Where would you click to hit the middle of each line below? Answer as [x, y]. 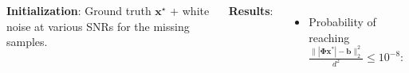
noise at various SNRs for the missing [98, 26]
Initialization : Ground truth [79, 10]
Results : [251, 10]
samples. [27, 42]
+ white [190, 10]
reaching [329, 37]
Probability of [342, 21]
